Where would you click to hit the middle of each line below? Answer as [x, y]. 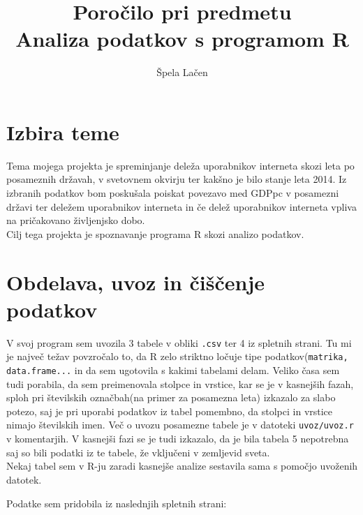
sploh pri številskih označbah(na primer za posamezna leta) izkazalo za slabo [171, 397]
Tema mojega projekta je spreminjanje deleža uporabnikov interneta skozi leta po [180, 165]
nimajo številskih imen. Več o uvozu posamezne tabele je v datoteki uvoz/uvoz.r [180, 425]
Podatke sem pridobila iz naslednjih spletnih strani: [117, 503]
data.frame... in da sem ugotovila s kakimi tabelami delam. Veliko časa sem [173, 370]
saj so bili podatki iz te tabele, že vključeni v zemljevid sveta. [138, 452]
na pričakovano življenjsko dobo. [76, 220]
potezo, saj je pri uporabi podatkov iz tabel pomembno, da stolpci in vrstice [170, 411]
